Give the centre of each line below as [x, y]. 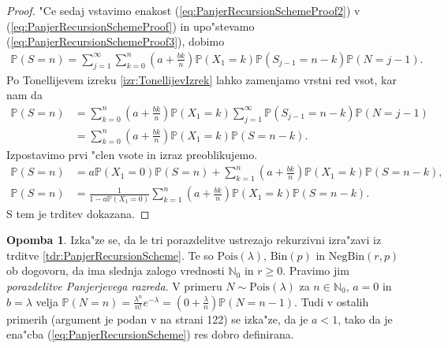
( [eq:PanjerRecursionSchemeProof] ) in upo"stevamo [131, 26]
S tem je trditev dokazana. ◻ [78, 213]
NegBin [347, 256]
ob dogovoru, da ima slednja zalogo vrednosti [116, 270]
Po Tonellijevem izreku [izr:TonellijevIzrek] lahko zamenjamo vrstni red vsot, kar [202, 79]
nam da [24, 95]
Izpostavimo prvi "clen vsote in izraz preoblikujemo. [132, 154]
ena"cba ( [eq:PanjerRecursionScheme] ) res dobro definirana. [150, 334]
